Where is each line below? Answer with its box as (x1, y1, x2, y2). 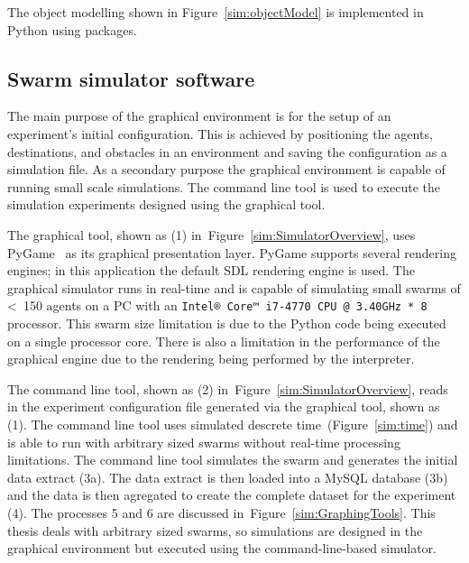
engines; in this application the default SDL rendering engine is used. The (7, 261, 415, 280)
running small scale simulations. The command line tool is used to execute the (7, 177, 440, 196)
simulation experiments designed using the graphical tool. (7, 195, 326, 214)
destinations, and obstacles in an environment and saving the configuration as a (7, 142, 447, 161)
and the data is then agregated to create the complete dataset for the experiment (7, 485, 456, 504)
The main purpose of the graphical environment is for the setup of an (7, 106, 391, 125)
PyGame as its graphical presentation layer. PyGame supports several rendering (7, 243, 456, 262)
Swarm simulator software (7, 64, 255, 92)
